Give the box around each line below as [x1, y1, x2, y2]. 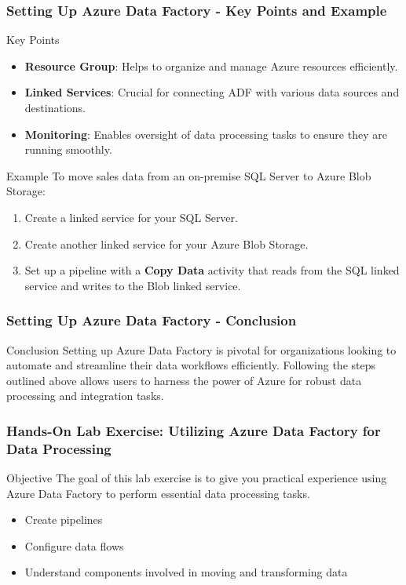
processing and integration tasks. [6, 387, 164, 404]
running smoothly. [24, 141, 112, 158]
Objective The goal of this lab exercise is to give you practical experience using [6, 470, 387, 486]
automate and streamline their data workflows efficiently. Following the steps [6, 357, 375, 373]
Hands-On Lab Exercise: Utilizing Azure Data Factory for [6, 420, 381, 440]
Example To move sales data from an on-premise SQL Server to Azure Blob [6, 167, 371, 183]
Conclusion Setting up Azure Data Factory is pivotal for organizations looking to [6, 341, 397, 358]
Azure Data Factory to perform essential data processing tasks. [6, 485, 310, 501]
